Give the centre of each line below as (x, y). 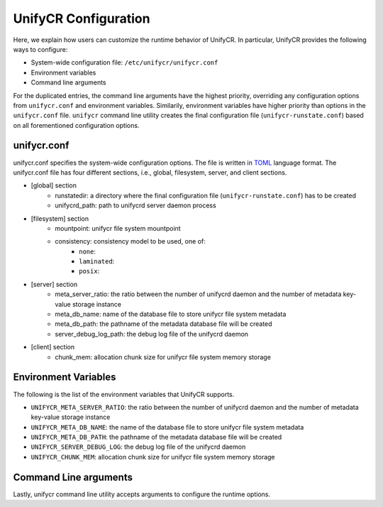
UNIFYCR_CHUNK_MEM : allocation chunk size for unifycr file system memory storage (153, 457)
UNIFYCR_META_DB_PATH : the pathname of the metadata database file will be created (156, 437)
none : (87, 251)
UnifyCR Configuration (82, 18)
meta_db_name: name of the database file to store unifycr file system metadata (171, 314)
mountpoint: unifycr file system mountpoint (118, 228)
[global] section (54, 185)
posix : (89, 271)
